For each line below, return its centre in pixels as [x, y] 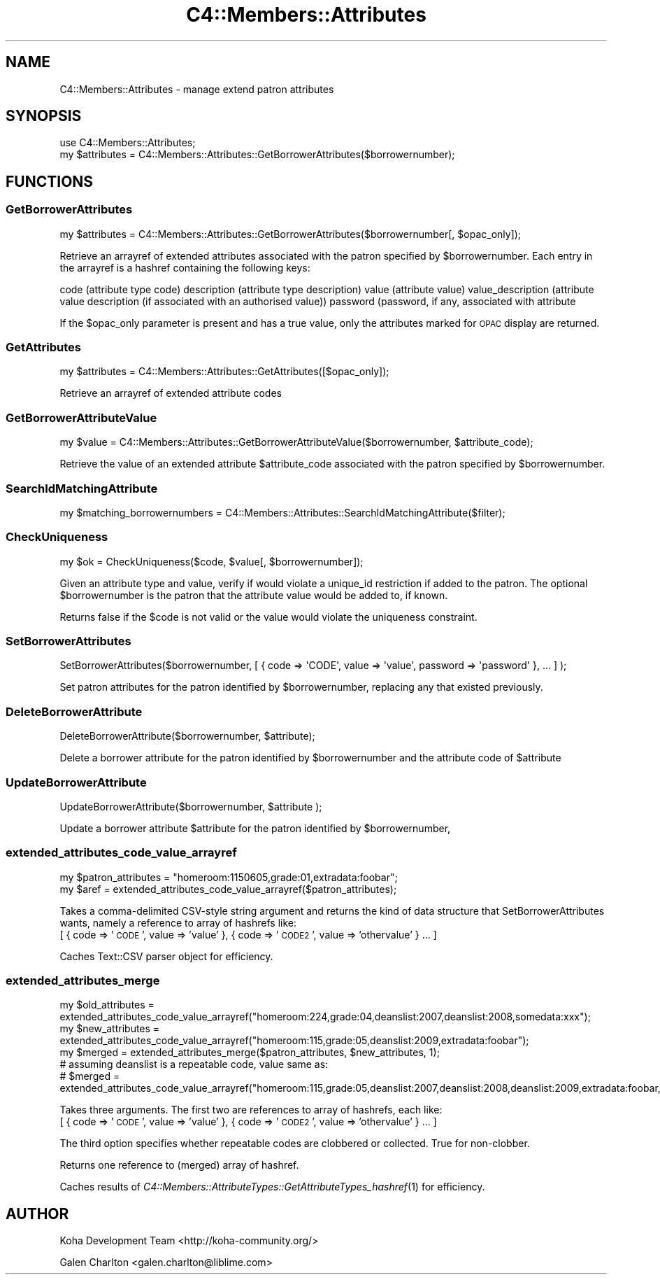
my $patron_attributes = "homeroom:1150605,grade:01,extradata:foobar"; [229, 877]
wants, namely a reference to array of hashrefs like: [178, 922]
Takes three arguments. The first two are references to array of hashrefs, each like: [251, 1110]
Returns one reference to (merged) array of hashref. [179, 1165]
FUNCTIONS [50, 181]
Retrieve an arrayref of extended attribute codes [171, 393]
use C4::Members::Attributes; [128, 143]
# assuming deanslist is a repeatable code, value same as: [194, 1064]
